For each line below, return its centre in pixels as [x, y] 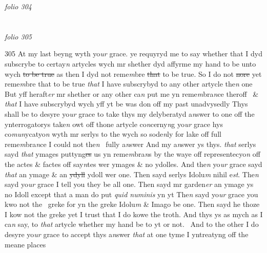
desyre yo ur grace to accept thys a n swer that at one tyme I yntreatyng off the [127, 234]
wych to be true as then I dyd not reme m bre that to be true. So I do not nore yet [133, 73]
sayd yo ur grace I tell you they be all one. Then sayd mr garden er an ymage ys [129, 184]
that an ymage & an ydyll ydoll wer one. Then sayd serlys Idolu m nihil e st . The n [132, 174]
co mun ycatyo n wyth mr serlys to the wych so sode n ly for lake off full [113, 134]
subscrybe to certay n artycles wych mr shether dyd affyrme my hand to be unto [130, 63]
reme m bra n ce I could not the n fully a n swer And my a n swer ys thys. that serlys [130, 144]
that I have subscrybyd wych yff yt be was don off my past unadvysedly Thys [126, 104]
